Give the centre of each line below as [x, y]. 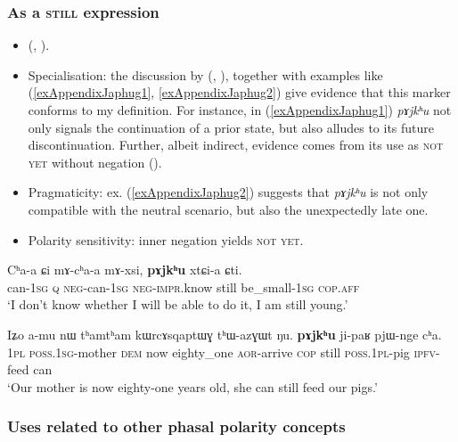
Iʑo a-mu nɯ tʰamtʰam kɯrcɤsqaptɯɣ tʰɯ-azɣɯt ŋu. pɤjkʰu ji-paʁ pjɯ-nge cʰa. [225, 334]
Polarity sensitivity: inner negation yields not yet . [166, 239]
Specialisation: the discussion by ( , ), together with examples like [205, 74]
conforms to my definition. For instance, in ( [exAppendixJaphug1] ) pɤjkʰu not [240, 110]
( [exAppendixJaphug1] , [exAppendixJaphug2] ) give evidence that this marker [239, 92]
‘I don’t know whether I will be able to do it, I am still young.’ [178, 304]
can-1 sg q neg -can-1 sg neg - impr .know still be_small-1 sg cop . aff [184, 286]
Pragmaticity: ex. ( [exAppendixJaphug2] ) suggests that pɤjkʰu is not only [228, 192]
